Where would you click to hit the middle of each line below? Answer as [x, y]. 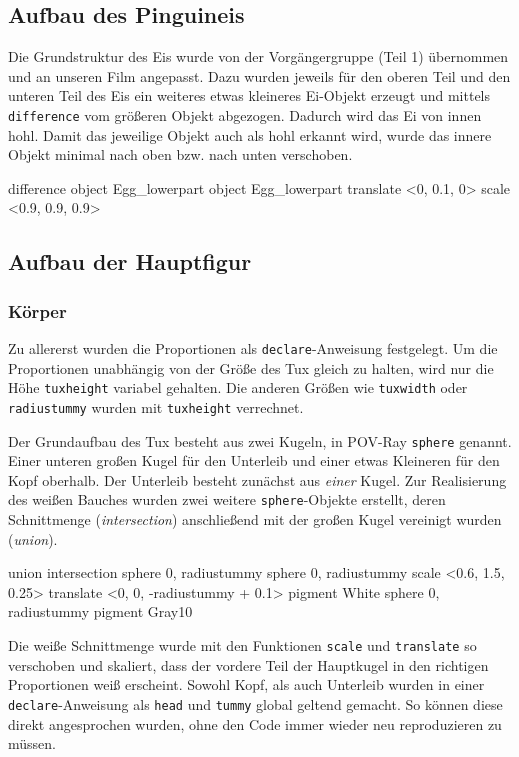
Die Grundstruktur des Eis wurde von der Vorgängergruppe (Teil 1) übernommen [258, 56]
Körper [37, 310]
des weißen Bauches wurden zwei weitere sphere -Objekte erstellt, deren [227, 499]
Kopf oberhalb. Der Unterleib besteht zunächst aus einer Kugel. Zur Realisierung [257, 479]
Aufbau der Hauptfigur [130, 261]
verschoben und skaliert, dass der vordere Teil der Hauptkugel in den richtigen [248, 664]
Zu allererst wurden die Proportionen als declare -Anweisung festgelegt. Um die [253, 348]
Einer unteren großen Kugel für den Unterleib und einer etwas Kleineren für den [254, 460]
